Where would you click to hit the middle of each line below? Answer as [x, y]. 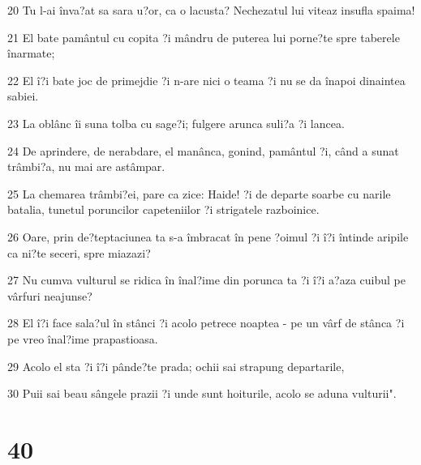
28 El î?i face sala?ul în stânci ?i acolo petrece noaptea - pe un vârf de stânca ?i [206, 323]
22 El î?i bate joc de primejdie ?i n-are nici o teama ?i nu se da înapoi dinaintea [206, 80]
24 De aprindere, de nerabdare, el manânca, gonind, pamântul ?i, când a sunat [203, 150]
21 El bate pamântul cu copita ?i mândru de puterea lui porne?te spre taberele [204, 37]
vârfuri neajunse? [50, 295]
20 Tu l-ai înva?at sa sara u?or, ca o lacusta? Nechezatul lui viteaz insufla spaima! [211, 10]
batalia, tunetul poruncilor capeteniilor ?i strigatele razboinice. [163, 209]
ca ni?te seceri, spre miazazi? [79, 252]
